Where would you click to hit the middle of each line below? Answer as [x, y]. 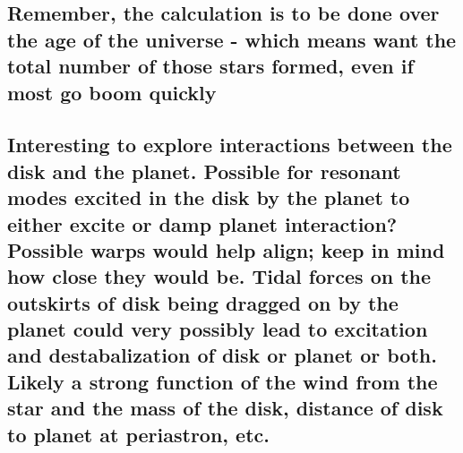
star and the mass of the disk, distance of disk [225, 408]
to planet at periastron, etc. [138, 434]
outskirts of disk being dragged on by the [203, 302]
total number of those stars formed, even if [210, 66]
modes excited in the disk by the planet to [209, 197]
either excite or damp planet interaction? [202, 223]
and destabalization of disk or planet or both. [222, 355]
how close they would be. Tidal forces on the [219, 276]
